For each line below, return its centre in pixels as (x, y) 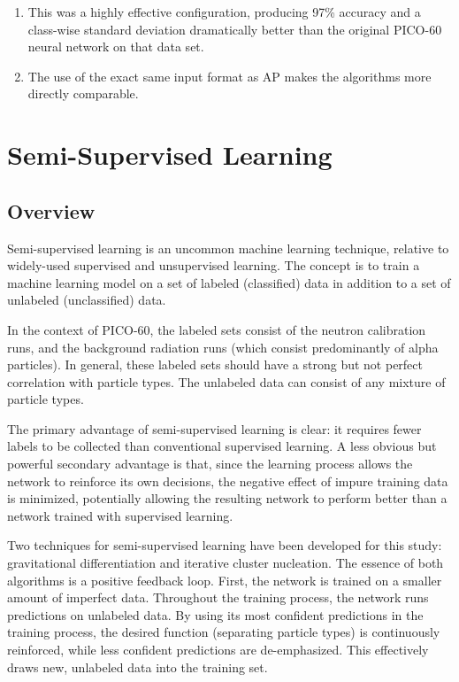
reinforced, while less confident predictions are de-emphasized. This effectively (218, 650)
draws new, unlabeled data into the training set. (138, 666)
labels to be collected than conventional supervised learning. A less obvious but (222, 446)
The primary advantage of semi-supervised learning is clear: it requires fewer (214, 428)
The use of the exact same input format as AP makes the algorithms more (229, 76)
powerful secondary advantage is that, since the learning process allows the (210, 464)
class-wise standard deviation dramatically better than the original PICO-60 (235, 29)
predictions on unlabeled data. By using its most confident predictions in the (215, 614)
